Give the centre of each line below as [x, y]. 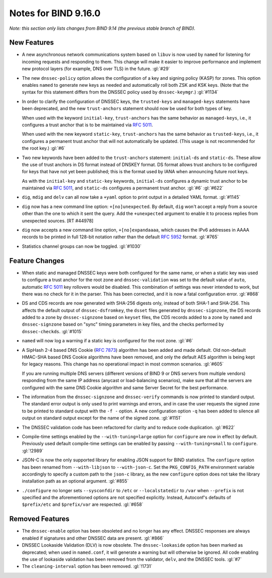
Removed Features [40, 519]
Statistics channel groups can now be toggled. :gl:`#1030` [82, 246]
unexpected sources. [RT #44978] [58, 221]
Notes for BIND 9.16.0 [55, 13]
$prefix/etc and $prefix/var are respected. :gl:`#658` [83, 504]
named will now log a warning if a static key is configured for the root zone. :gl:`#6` [108, 341]
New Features [31, 43]
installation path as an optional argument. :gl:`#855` [75, 481]
